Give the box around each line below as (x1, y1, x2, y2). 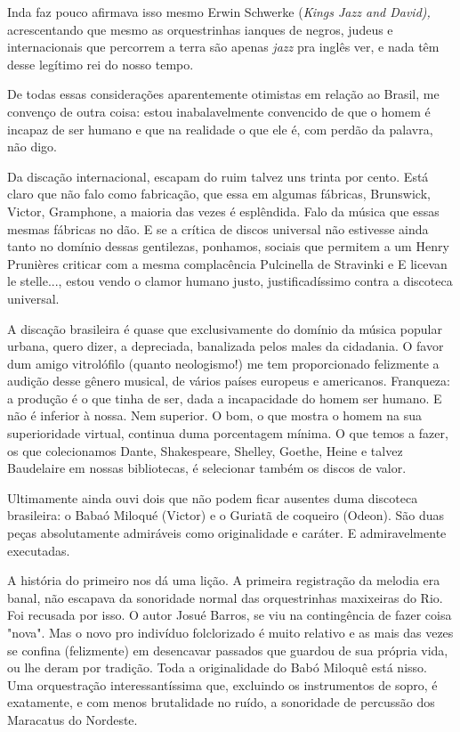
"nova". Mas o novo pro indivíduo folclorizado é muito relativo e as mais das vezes (7, 623, 454, 641)
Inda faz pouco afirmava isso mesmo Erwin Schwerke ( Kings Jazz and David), (7, 3, 431, 20)
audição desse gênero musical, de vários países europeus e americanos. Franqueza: (7, 371, 450, 390)
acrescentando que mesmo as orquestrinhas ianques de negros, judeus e (7, 20, 393, 38)
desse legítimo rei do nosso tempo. (7, 54, 194, 73)
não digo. (7, 137, 58, 156)
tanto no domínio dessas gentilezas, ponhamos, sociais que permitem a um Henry (7, 237, 449, 256)
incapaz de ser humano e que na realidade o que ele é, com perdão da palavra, (7, 119, 433, 138)
